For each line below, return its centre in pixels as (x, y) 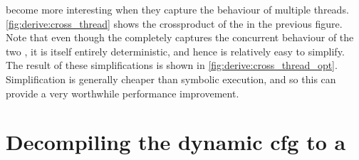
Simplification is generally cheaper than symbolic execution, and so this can (171, 79)
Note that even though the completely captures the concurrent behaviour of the (180, 37)
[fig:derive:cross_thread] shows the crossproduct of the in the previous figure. (174, 23)
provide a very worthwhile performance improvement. (123, 93)
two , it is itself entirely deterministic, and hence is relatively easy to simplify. (175, 51)
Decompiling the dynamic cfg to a (176, 142)
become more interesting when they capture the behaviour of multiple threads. (177, 9)
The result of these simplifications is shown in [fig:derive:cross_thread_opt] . (172, 65)
